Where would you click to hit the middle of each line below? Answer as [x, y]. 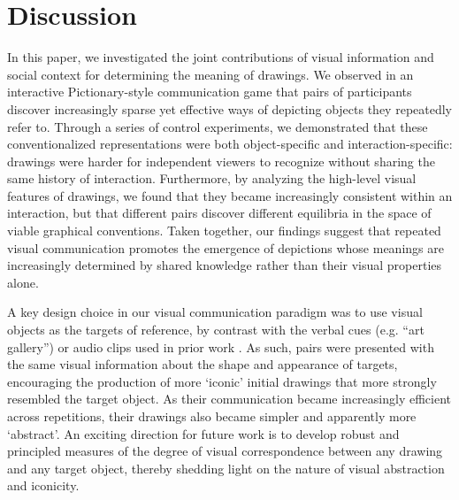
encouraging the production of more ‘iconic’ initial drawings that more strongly [222, 381]
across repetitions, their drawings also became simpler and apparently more [212, 416]
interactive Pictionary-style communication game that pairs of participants [210, 92]
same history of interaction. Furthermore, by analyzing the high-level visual [212, 178]
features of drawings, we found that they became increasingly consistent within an [230, 195]
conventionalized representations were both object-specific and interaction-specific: [230, 144]
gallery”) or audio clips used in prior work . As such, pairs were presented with [221, 346]
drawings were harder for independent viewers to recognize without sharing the [221, 161]
